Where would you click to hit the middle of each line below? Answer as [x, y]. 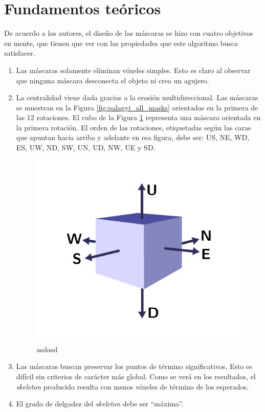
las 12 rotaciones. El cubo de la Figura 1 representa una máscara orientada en [138, 117]
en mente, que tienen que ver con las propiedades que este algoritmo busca [121, 43]
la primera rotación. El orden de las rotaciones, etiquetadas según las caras [134, 127]
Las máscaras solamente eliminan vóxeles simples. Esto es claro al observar [133, 70]
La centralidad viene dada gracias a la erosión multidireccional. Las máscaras [137, 97]
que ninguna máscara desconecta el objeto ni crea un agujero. [113, 80]
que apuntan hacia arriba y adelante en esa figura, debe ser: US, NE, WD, [133, 137]
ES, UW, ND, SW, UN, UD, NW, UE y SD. [86, 147]
